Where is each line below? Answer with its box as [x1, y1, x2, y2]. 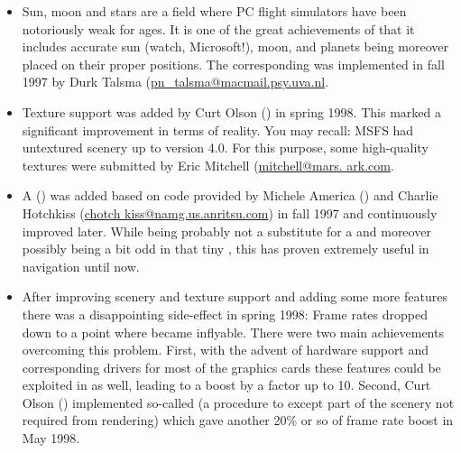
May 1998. [22, 429, 80, 448]
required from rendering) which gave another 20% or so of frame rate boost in [22, 411, 454, 430]
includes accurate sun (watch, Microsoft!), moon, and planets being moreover [22, 37, 448, 56]
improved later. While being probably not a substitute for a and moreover [22, 221, 431, 240]
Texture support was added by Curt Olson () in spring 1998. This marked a [22, 102, 441, 121]
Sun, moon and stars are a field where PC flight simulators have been [22, 2, 407, 20]
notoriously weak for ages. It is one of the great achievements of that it [22, 19, 415, 38]
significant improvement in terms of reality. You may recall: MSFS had [22, 120, 414, 139]
